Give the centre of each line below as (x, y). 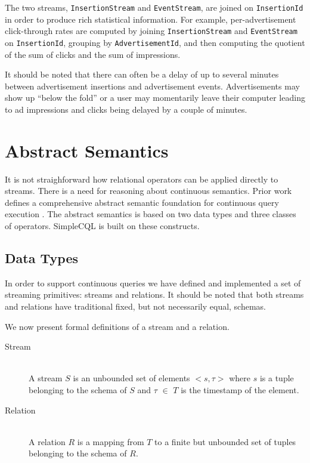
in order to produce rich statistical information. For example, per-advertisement (151, 19)
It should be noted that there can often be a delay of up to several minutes (142, 74)
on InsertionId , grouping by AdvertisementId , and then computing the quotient (155, 42)
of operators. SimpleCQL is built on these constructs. (102, 226)
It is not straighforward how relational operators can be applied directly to (142, 179)
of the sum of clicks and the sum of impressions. (93, 54)
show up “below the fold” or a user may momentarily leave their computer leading (155, 98)
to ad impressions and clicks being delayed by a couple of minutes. (126, 109)
